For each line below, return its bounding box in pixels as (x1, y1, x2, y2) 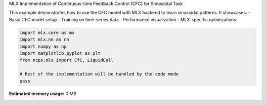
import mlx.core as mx (19, 30, 75, 35)
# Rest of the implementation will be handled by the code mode (19, 71, 179, 77)
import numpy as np (19, 43, 67, 49)
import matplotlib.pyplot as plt (19, 50, 101, 56)
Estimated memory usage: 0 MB (9, 91, 77, 97)
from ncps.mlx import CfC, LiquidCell (19, 57, 114, 63)
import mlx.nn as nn (19, 37, 69, 42)
